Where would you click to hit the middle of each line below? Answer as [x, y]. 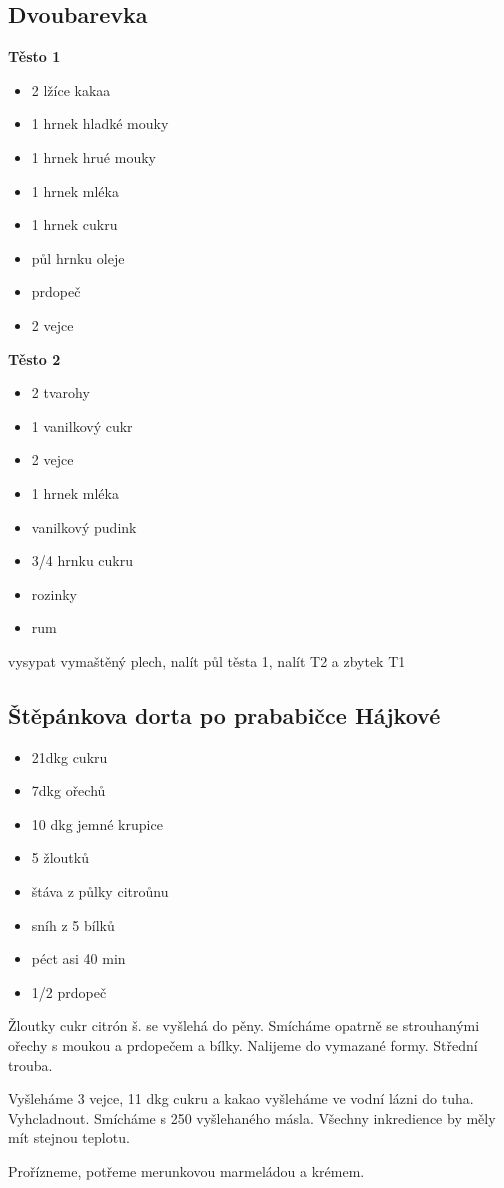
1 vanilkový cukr [82, 425]
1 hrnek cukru [74, 224]
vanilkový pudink [84, 526]
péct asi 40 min [78, 958]
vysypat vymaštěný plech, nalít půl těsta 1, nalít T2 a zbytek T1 [207, 660]
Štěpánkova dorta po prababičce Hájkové [224, 714]
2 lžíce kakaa [71, 89]
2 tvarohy [60, 392]
